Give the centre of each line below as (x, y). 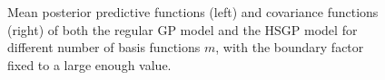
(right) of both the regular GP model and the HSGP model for (183, 29)
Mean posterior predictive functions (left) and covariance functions (193, 12)
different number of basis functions (104, 47)
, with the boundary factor (290, 47)
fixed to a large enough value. (89, 64)
